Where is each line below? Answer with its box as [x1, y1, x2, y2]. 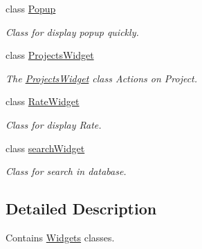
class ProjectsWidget [6, 48, 94, 62]
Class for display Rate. [6, 117, 102, 131]
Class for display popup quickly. [6, 24, 139, 39]
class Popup [6, 1, 56, 15]
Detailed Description [6, 198, 157, 219]
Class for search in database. [6, 164, 127, 178]
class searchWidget [6, 140, 85, 155]
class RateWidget [6, 94, 80, 109]
